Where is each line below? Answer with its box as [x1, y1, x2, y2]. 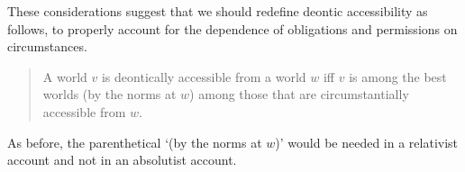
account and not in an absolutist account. [7, 150, 237, 169]
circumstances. [7, 37, 87, 56]
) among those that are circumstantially [189, 85, 409, 104]
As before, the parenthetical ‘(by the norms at [7, 132, 262, 151]
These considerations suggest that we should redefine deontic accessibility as [7, 2, 428, 20]
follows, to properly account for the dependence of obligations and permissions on [7, 19, 458, 38]
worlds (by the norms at [42, 85, 177, 104]
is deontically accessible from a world [101, 67, 306, 86]
